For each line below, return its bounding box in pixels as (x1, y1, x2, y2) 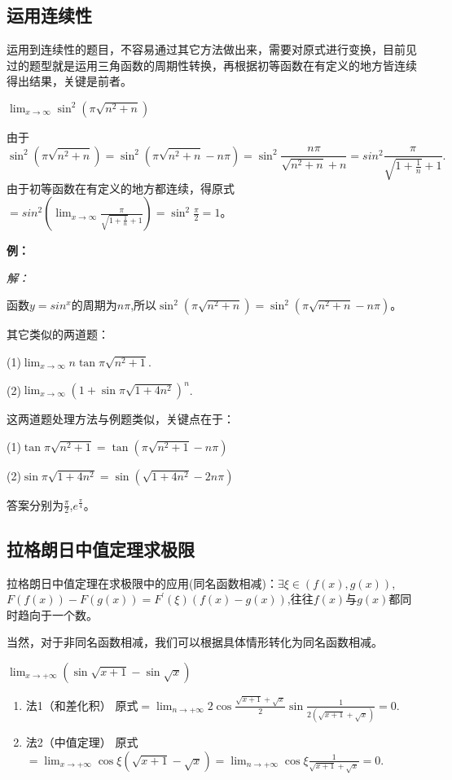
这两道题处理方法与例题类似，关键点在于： (7, 410, 235, 427)
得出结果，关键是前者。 (7, 72, 132, 90)
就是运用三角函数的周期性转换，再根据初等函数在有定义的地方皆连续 (51, 56, 417, 73)
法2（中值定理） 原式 (25, 734, 138, 751)
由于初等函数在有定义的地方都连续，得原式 (7, 179, 235, 196)
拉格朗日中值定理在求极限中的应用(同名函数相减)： (7, 574, 278, 591)
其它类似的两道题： (7, 326, 109, 343)
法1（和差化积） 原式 (25, 696, 138, 713)
